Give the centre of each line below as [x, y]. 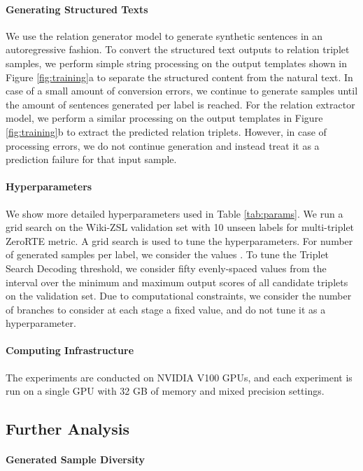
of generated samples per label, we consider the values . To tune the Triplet [168, 254]
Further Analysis [68, 429]
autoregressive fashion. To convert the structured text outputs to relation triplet [178, 49]
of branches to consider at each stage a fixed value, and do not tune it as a [166, 309]
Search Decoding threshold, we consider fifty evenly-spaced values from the [166, 268]
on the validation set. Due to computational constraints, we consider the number [179, 296]
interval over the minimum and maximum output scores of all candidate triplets [177, 282]
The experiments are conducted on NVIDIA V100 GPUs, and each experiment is [179, 377]
